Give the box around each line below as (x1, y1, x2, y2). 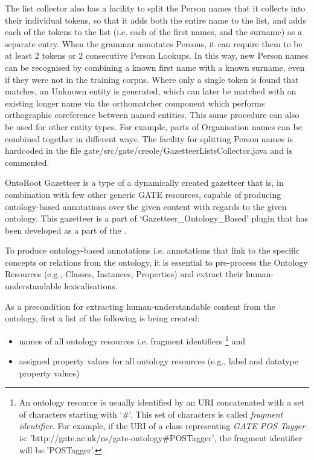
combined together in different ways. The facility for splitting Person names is (5, 132, 293, 145)
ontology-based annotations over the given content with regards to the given (5, 200, 287, 212)
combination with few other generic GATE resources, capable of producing (5, 188, 281, 200)
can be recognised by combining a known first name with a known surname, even (5, 61, 305, 73)
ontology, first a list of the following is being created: (5, 312, 200, 324)
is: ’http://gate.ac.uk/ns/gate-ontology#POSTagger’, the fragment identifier (19, 432, 303, 444)
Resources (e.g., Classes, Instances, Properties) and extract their (5, 268, 243, 280)
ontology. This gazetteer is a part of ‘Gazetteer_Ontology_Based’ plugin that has (5, 212, 308, 225)
